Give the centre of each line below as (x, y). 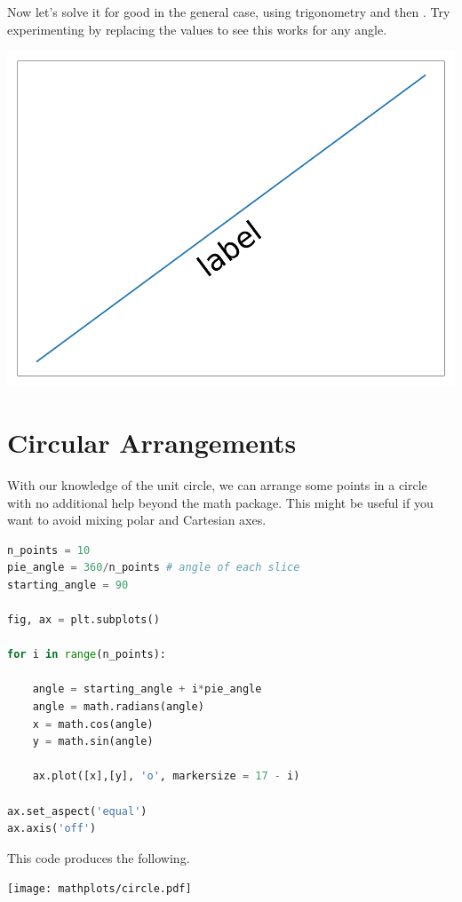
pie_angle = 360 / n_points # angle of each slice (154, 568)
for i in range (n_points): (87, 655)
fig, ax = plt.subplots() (84, 620)
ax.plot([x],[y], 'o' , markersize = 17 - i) (166, 776)
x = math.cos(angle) (93, 724)
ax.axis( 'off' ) (52, 829)
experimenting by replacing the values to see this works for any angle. (197, 29)
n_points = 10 (49, 550)
